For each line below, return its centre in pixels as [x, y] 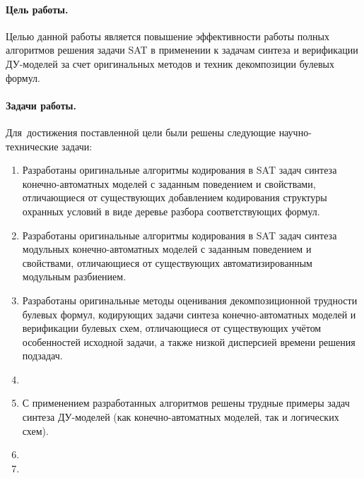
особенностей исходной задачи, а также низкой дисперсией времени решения [189, 341]
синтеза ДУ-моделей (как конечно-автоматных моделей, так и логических [181, 417]
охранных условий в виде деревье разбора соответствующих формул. [171, 211]
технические [32, 146]
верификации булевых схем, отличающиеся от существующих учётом [172, 328]
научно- [295, 132]
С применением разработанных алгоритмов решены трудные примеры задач [186, 403]
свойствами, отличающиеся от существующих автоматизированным [167, 262]
